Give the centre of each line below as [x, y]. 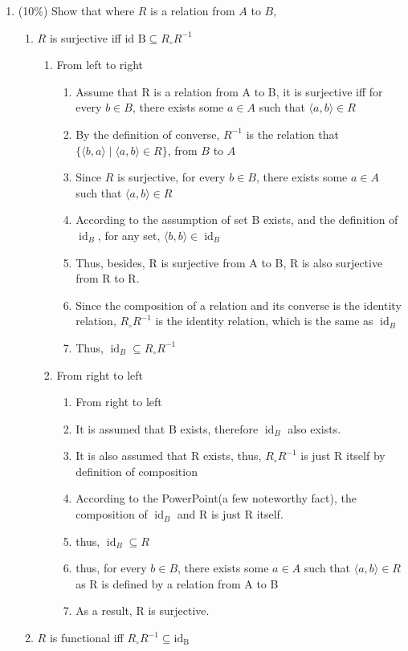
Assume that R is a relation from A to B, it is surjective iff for [229, 91]
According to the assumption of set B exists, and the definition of [237, 220]
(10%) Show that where [76, 10]
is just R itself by [343, 456]
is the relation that [292, 134]
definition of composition [137, 471]
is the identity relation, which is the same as [264, 321]
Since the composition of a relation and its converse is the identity [239, 305]
